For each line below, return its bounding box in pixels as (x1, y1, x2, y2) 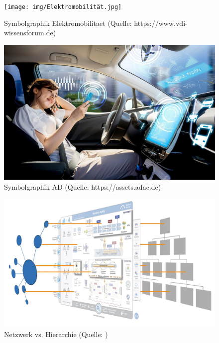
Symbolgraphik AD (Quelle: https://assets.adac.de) (4, 182, 161, 192)
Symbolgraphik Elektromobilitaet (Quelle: (4, 17, 132, 28)
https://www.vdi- (134, 17, 188, 28)
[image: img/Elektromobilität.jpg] (4, 3, 122, 10)
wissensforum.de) (4, 27, 56, 38)
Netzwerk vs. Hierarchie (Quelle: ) (4, 329, 108, 339)
